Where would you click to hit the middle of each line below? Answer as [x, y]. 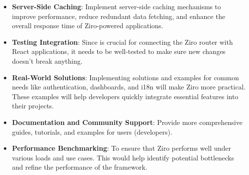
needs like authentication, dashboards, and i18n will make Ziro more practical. [129, 87]
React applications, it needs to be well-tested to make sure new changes [119, 51]
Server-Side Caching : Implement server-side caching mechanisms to [116, 6]
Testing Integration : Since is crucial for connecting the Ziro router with [122, 42]
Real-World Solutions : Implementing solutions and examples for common [125, 77]
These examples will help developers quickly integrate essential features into [125, 96]
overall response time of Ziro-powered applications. [88, 26]
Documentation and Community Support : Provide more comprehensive [127, 122]
